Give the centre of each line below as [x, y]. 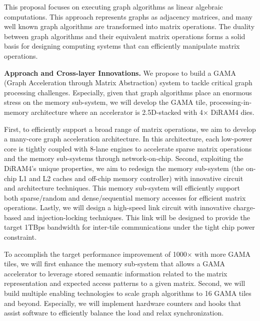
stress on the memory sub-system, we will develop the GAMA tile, [106, 102]
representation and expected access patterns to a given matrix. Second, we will [125, 283]
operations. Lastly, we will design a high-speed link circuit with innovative [118, 207]
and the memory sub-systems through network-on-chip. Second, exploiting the [124, 158]
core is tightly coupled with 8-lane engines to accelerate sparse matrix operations [128, 148]
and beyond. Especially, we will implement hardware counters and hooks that [123, 303]
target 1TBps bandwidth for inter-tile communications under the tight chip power [129, 227]
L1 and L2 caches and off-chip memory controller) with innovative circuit [131, 178]
